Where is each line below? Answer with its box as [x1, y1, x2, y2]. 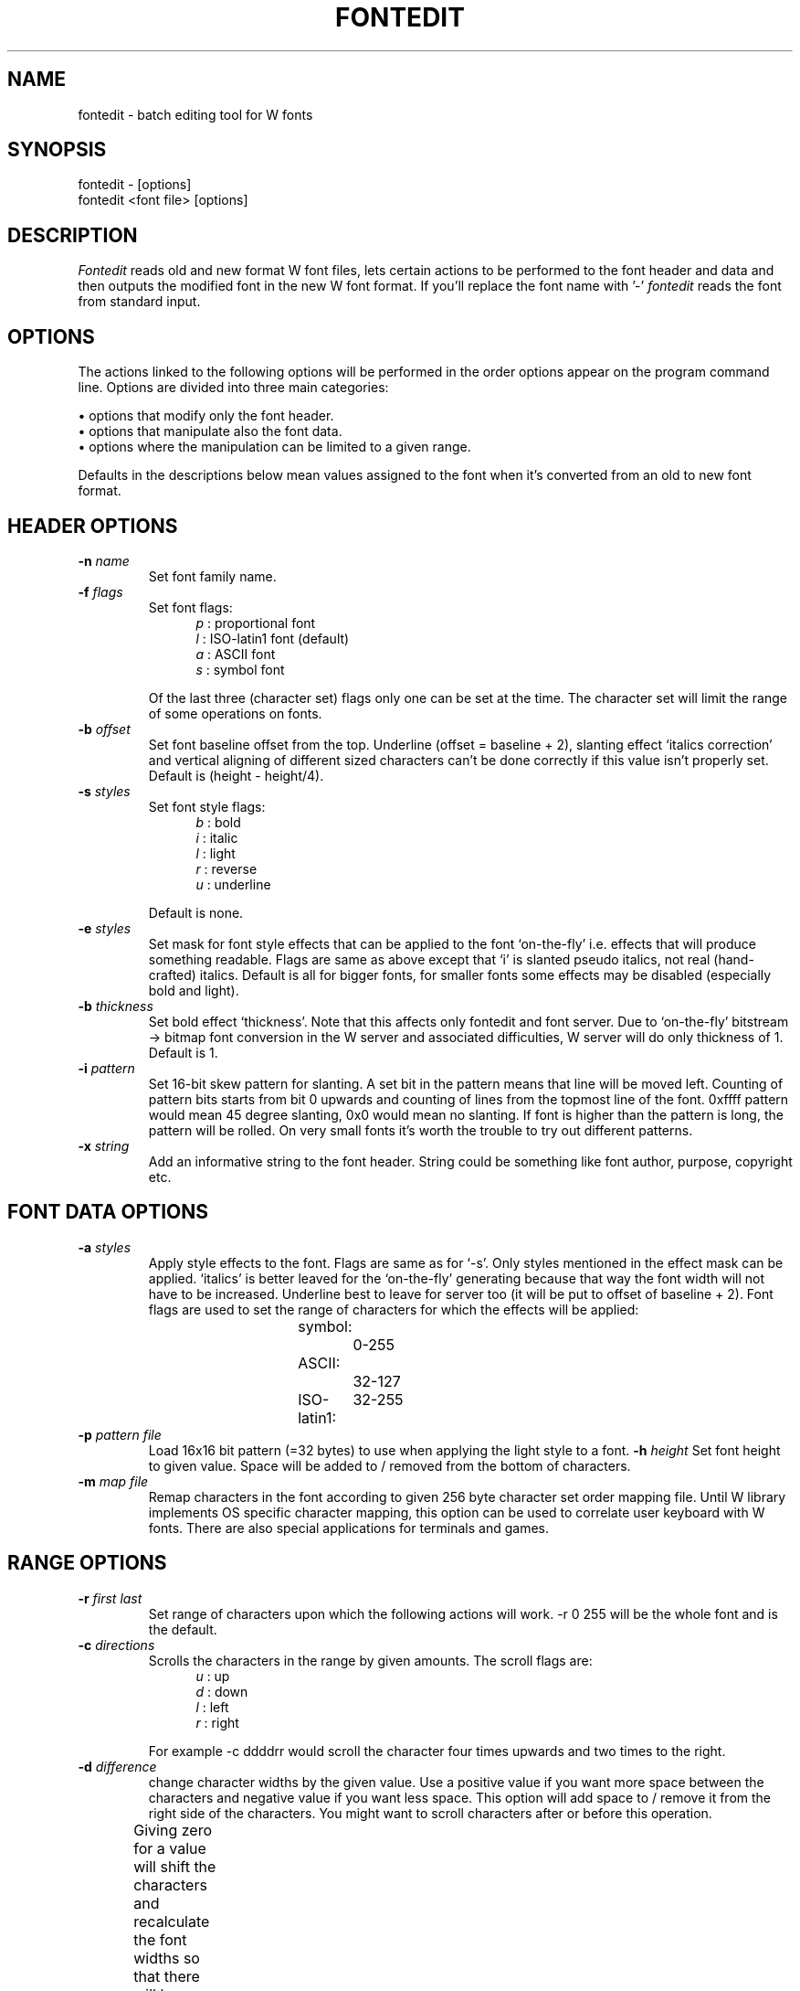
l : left [195, 1698, 229, 1715]
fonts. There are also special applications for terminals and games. [148, 1519, 549, 1536]
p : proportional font [195, 614, 316, 631]
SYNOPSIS [7, 138, 107, 162]
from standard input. [78, 293, 201, 310]
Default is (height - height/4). [148, 767, 324, 783]
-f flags [78, 583, 123, 600]
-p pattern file [78, 1426, 162, 1443]
